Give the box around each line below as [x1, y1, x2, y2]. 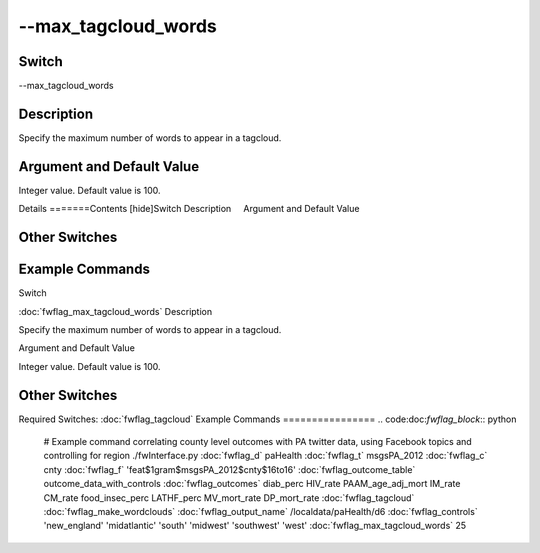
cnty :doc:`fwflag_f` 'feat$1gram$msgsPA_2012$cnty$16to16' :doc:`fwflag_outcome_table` [43, 463, 416, 475]
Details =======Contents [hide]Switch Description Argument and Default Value [18, 203, 360, 215]
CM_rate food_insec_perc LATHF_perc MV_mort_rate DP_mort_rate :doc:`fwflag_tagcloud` [43, 491, 415, 504]
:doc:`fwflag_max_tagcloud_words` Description [18, 305, 213, 317]
